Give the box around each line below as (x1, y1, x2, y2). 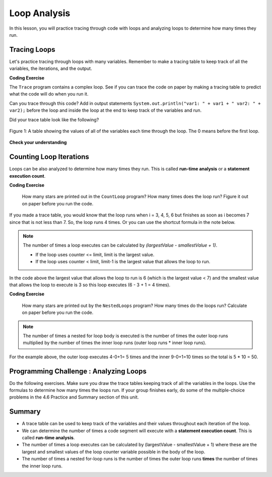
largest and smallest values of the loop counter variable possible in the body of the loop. (22, 448, 206, 455)
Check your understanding (9, 139, 67, 145)
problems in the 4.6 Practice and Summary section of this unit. (9, 394, 139, 400)
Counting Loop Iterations (9, 152, 89, 161)
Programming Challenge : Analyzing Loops (9, 367, 147, 375)
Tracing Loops (9, 45, 55, 54)
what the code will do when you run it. (9, 91, 89, 97)
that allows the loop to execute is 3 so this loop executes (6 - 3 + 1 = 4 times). (9, 282, 171, 288)
